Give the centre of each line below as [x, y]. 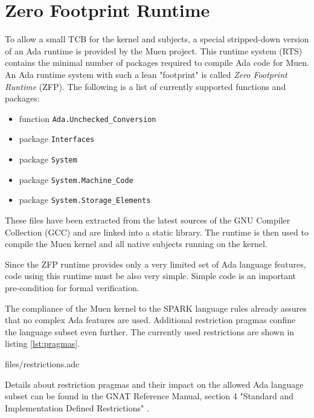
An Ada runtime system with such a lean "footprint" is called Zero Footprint [146, 74]
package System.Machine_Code [76, 179]
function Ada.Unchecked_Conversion [88, 118]
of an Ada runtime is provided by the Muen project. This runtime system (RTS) [154, 50]
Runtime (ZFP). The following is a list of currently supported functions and [146, 86]
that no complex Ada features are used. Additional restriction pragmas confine [150, 320]
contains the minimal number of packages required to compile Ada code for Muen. [157, 63]
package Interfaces [57, 139]
